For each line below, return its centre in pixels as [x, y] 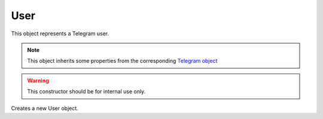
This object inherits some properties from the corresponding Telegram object [122, 61]
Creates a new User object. [45, 108]
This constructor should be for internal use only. [86, 91]
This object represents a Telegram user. [60, 33]
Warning [38, 80]
